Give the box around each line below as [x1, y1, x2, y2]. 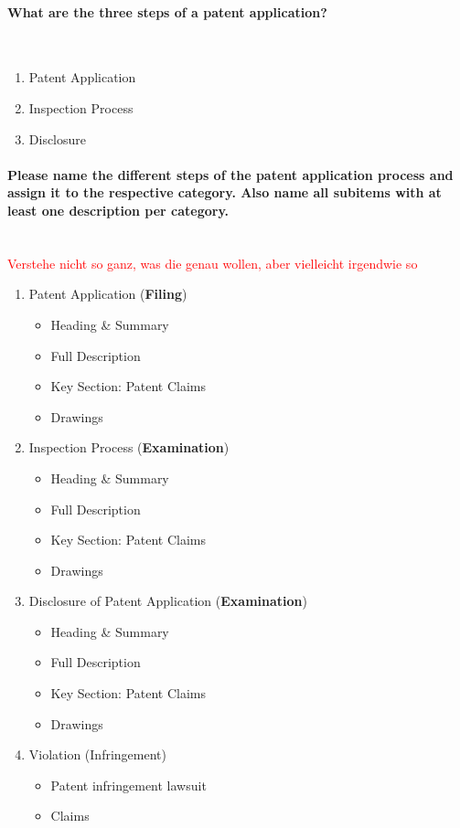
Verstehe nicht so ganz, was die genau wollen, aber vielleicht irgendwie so [7, 253, 418, 272]
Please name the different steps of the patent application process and [7, 165, 454, 184]
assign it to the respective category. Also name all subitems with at [7, 183, 442, 202]
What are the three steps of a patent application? [7, 2, 327, 21]
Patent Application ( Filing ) [28, 284, 187, 303]
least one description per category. [7, 200, 230, 219]
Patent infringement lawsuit [50, 775, 207, 794]
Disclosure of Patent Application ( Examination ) [28, 591, 307, 610]
